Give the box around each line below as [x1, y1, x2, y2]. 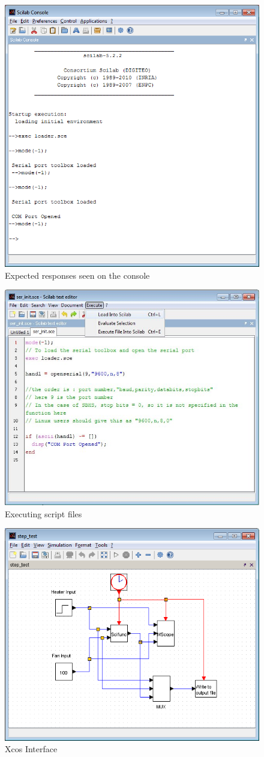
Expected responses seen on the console [5, 269, 150, 281]
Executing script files [5, 507, 82, 520]
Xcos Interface [5, 743, 58, 755]
